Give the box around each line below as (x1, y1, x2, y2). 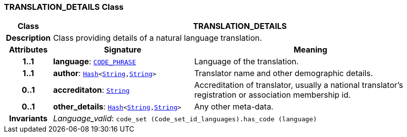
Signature (104, 45, 142, 55)
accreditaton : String (53, 85, 130, 95)
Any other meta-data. (194, 102, 274, 112)
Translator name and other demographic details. (194, 68, 373, 79)
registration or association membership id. (194, 90, 351, 100)
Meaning (294, 45, 328, 55)
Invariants (9, 113, 48, 124)
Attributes (9, 45, 48, 55)
